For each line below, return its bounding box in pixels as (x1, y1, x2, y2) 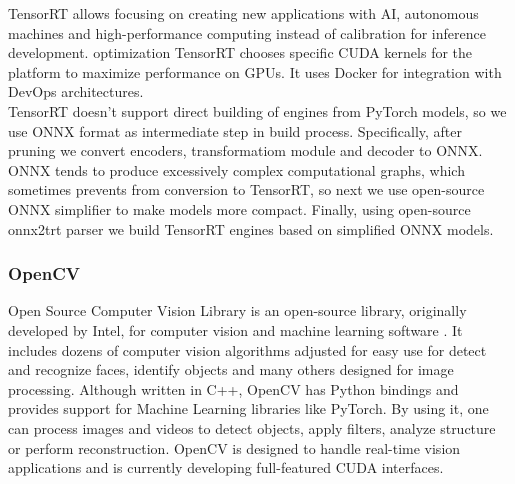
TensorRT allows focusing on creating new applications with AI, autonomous (8, 3, 479, 23)
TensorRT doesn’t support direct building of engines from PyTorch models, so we (8, 100, 507, 121)
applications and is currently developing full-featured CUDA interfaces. (8, 457, 444, 478)
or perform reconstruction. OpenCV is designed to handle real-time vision (8, 437, 461, 458)
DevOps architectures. (8, 81, 144, 102)
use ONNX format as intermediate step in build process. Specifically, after (8, 120, 462, 141)
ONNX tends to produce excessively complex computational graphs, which (8, 159, 465, 180)
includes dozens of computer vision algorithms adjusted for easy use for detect (8, 339, 487, 360)
